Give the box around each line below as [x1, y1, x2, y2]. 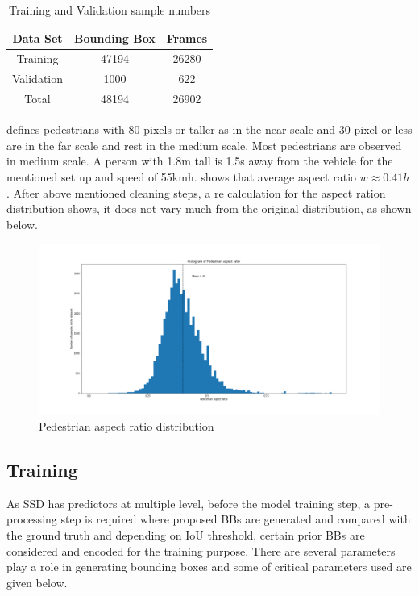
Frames [166, 29, 208, 46]
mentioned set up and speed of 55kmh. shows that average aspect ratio [6, 169, 357, 185]
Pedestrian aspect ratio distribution [39, 417, 214, 434]
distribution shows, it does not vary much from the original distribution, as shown [6, 200, 412, 217]
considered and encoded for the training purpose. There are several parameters [6, 542, 396, 559]
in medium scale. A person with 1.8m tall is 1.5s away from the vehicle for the [6, 152, 393, 169]
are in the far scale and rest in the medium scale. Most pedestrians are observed [6, 136, 402, 153]
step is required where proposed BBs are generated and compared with [60, 511, 411, 527]
